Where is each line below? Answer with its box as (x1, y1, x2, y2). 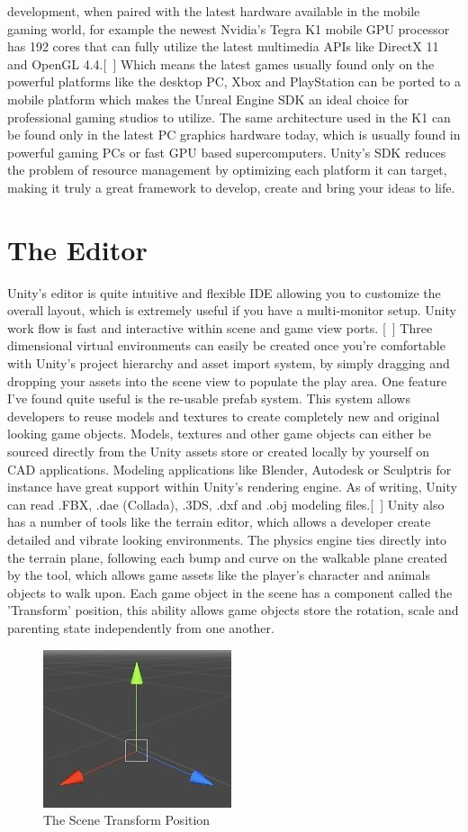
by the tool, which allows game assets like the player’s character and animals (7, 565, 430, 584)
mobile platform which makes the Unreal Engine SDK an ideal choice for (7, 89, 409, 108)
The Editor (7, 231, 148, 267)
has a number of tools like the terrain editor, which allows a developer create (7, 512, 431, 531)
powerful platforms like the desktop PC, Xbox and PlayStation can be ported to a (7, 72, 461, 91)
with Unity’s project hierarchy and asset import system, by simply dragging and (7, 354, 450, 373)
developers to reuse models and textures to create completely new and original (7, 406, 440, 425)
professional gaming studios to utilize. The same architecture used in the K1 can (7, 107, 451, 126)
